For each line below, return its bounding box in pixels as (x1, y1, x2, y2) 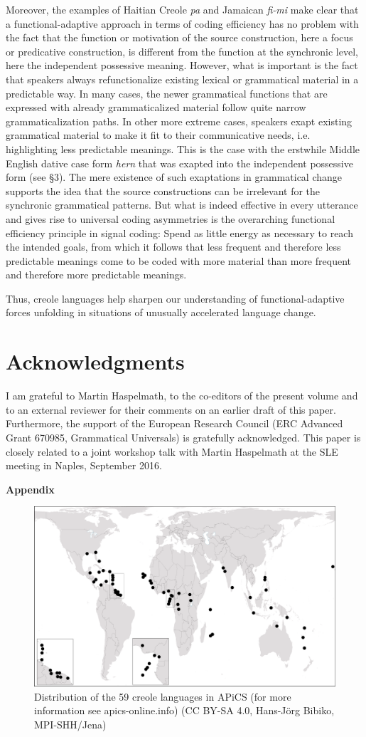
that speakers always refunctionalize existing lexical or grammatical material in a (6, 71, 359, 86)
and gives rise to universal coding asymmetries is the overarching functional (6, 211, 335, 226)
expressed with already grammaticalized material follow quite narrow (6, 100, 306, 115)
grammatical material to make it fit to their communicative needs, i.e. (6, 127, 311, 142)
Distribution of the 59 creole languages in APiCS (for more (34, 689, 291, 704)
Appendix (6, 481, 55, 496)
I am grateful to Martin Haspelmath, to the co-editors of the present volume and (6, 388, 358, 403)
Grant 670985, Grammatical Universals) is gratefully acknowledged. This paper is (6, 429, 361, 444)
